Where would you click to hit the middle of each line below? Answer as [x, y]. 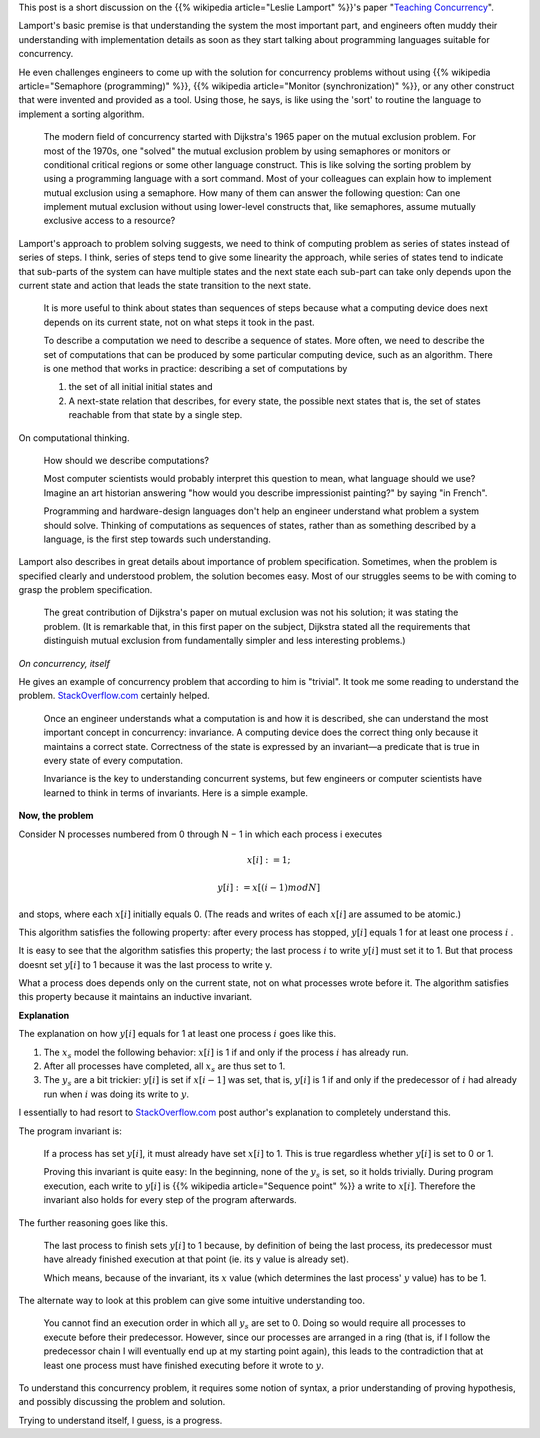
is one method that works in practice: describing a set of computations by [195, 368]
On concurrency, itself [64, 663]
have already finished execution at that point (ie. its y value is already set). [196, 1259]
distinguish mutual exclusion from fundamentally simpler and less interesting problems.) [224, 641]
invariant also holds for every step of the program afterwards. [170, 1200]
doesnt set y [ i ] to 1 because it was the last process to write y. [145, 964]
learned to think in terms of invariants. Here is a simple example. [176, 792]
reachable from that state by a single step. [155, 415]
